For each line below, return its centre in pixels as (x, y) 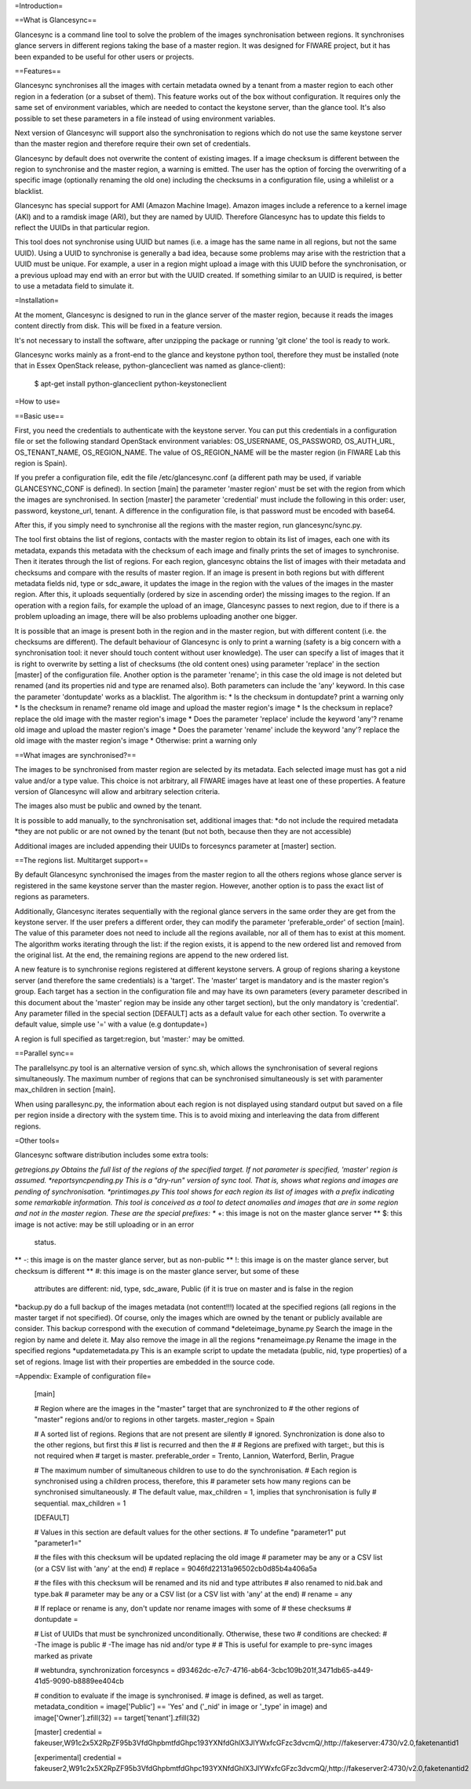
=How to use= (38, 401)
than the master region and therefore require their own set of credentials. (133, 144)
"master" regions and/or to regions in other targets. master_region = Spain (154, 1419)
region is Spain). (41, 463)
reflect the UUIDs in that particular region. (82, 228)
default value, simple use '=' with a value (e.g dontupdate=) (111, 1024)
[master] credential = (68, 1732)
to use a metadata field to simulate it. (74, 286)
